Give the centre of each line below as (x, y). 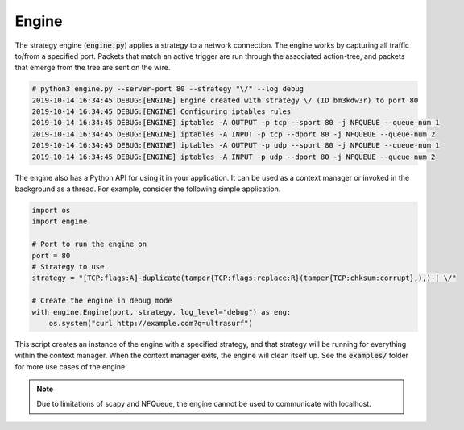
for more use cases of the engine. (71, 366)
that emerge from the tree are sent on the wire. (93, 68)
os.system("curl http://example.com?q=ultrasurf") (151, 323)
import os (51, 211)
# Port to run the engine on (89, 244)
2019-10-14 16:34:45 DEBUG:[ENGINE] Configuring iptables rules (162, 112)
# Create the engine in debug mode (102, 301)
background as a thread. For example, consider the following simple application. (148, 189)
